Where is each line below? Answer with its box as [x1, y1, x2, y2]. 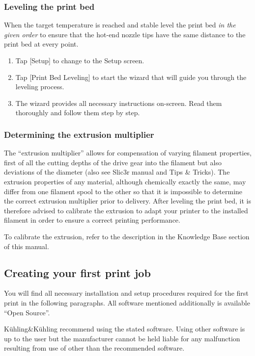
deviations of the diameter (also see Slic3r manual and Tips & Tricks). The [4, 167, 230, 177]
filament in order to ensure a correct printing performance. [4, 215, 180, 225]
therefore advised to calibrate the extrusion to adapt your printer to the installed [4, 205, 248, 215]
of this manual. [4, 241, 49, 251]
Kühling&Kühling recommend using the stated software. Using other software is [4, 324, 245, 334]
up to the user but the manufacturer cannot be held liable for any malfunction [4, 333, 240, 343]
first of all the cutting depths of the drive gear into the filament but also [4, 157, 222, 167]
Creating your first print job [4, 265, 151, 280]
